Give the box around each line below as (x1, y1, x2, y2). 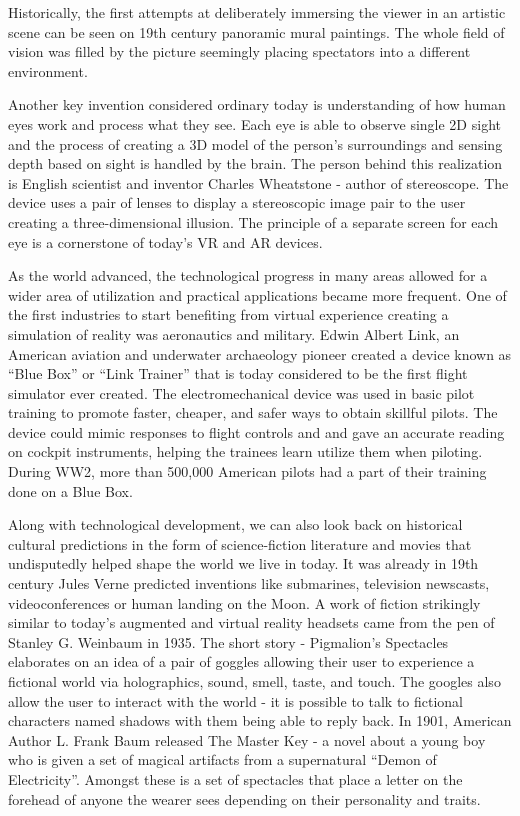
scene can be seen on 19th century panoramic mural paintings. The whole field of (8, 21, 505, 42)
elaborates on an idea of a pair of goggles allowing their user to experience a (8, 651, 475, 672)
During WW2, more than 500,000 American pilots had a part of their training (8, 461, 487, 482)
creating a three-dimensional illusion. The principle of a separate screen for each (8, 211, 499, 232)
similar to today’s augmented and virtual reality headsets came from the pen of (8, 612, 495, 633)
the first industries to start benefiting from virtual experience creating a (8, 304, 449, 325)
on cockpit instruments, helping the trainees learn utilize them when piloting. (8, 441, 483, 462)
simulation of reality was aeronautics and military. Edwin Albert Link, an (8, 323, 460, 344)
